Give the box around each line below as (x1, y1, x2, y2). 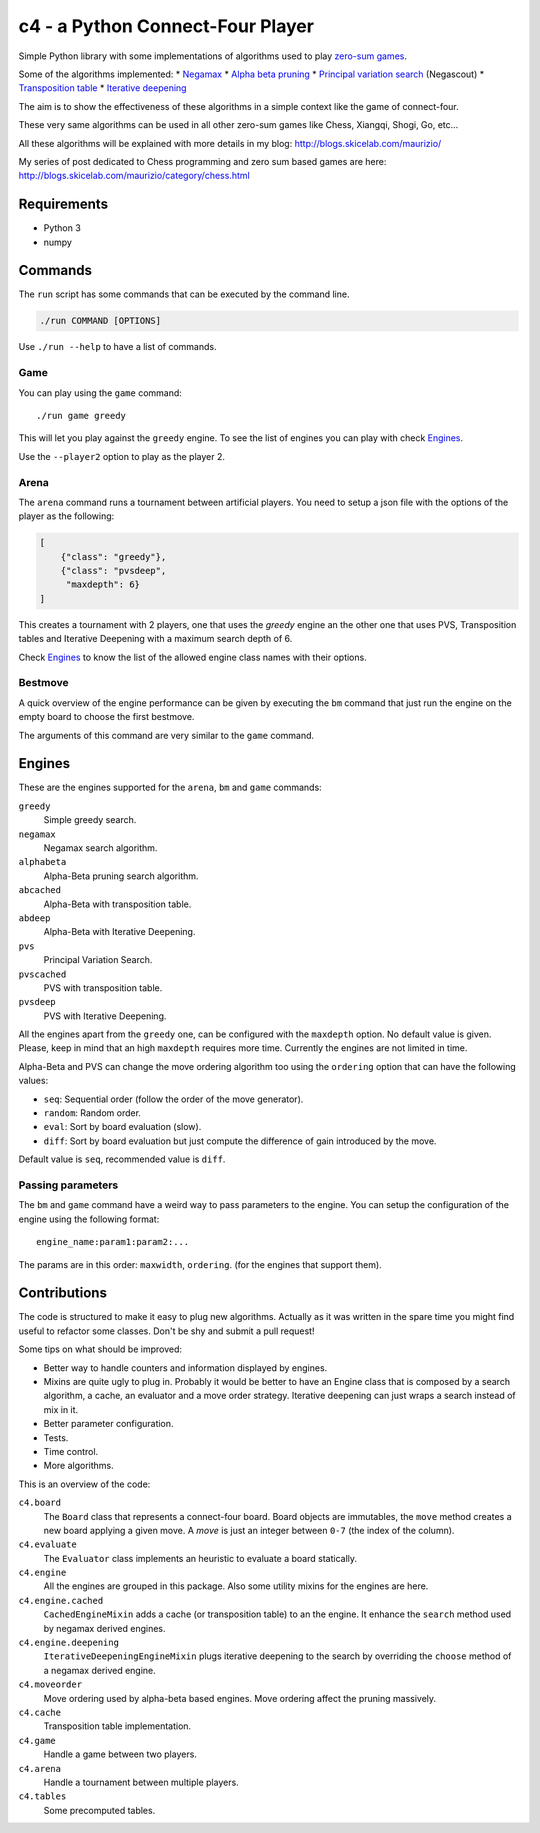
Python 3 (43, 222, 82, 234)
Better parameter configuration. (43, 1418, 174, 1430)
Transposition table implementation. (43, 1720, 192, 1732)
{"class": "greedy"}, (60, 551, 167, 562)
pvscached (18, 968, 67, 980)
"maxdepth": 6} (65, 579, 140, 590)
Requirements (18, 196, 109, 213)
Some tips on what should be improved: (18, 1343, 182, 1355)
